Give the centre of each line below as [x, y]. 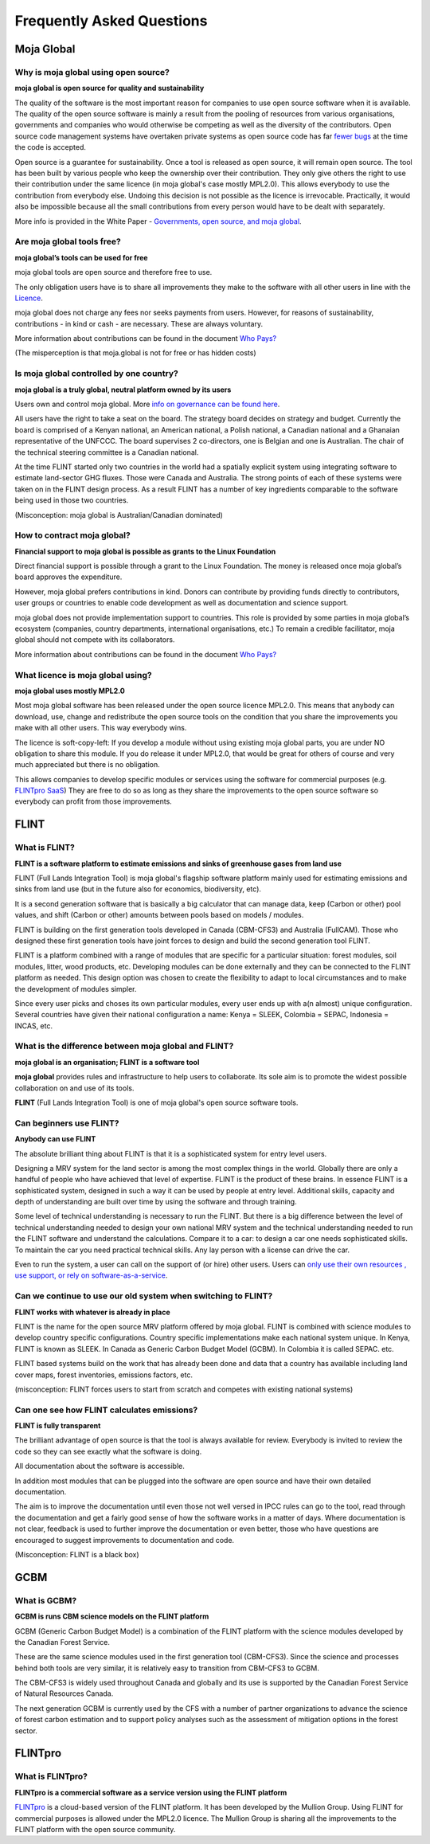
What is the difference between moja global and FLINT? [124, 1046]
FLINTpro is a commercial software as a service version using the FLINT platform [151, 1792]
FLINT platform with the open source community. [95, 1829]
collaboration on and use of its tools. [74, 1088]
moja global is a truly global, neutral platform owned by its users [123, 390]
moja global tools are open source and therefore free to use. [113, 272]
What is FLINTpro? [51, 1776]
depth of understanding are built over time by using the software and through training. [156, 1202]
